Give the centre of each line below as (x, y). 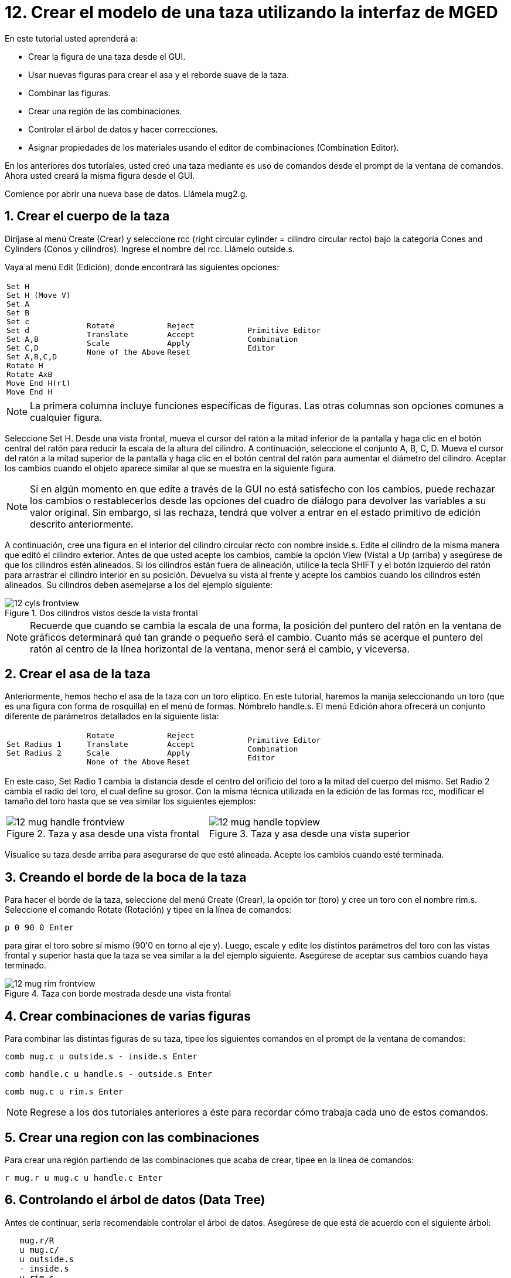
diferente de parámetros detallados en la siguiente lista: (112, 716)
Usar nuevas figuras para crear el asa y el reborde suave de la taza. (159, 74)
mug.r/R (37, 1240)
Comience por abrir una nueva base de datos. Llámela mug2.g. (126, 193)
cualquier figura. (66, 417)
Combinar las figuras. (69, 93)
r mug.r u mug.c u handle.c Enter (84, 1177)
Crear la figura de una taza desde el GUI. (107, 56)
